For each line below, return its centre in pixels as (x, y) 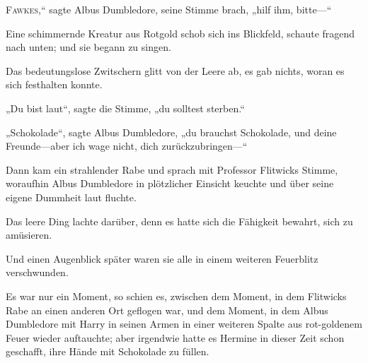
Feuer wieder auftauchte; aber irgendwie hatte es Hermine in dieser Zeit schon (175, 337)
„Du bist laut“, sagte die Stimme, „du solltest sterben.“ (125, 108)
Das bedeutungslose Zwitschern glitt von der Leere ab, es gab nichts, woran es (175, 70)
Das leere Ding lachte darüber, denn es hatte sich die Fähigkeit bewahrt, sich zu (179, 221)
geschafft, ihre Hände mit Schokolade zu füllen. (108, 351)
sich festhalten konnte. (54, 84)
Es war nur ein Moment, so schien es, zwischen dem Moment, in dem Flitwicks (176, 296)
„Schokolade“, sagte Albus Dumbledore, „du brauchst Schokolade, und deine (171, 132)
